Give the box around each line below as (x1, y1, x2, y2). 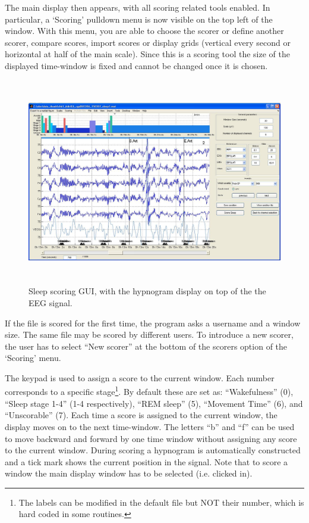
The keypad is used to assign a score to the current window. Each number (5, 371, 275, 384)
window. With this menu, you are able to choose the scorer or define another (5, 24, 284, 37)
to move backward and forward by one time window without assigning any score (5, 432, 297, 444)
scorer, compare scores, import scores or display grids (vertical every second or (5, 36, 291, 48)
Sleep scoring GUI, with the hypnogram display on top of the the (29, 285, 266, 297)
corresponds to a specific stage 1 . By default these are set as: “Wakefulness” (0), (5, 384, 294, 398)
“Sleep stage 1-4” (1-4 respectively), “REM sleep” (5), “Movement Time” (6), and (5, 397, 303, 409)
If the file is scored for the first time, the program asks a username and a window (5, 316, 301, 329)
